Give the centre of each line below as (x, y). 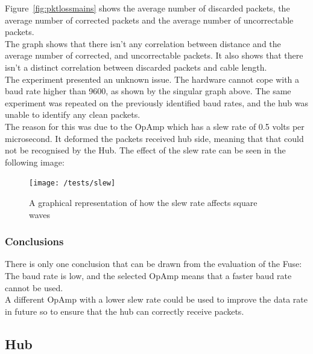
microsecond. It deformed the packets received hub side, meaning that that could (154, 138)
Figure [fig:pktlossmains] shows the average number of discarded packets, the (147, 8)
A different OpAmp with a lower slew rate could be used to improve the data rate (156, 299)
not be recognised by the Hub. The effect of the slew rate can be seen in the (145, 150)
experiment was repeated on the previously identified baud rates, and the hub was (156, 102)
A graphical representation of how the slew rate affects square (143, 202)
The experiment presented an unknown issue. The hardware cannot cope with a (152, 79)
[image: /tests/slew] (72, 183)
